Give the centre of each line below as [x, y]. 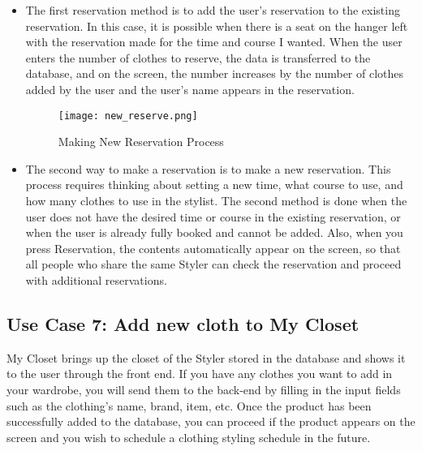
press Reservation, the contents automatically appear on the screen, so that [213, 248]
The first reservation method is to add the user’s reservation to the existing [213, 10]
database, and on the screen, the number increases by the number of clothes [215, 73]
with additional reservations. [96, 279]
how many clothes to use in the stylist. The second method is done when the [216, 200]
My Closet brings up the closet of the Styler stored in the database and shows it [206, 357]
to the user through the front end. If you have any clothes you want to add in [200, 374]
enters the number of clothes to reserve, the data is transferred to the [198, 57]
